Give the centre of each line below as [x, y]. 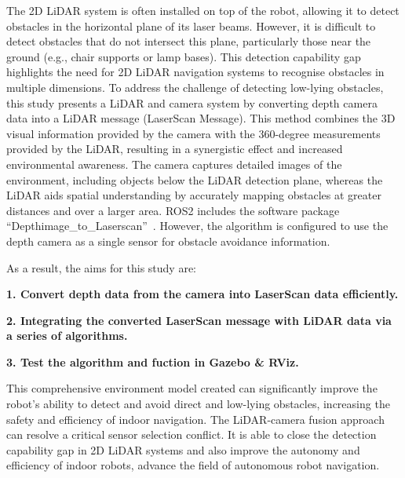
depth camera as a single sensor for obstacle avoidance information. [168, 241]
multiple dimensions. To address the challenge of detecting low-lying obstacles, [195, 87]
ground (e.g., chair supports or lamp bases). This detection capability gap [184, 56]
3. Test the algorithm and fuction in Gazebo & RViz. [153, 361]
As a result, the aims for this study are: [101, 267]
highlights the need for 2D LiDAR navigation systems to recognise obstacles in [195, 72]
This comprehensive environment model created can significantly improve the [192, 388]
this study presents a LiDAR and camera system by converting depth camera [192, 102]
